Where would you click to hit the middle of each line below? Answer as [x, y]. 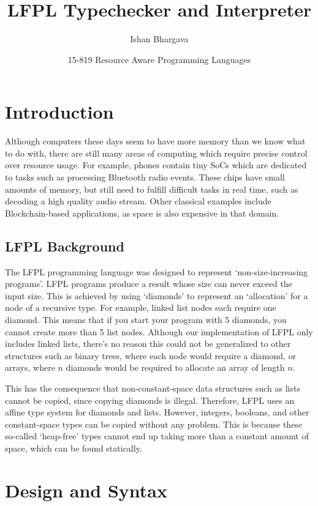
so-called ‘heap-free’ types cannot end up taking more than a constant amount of [157, 436]
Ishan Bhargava [159, 39]
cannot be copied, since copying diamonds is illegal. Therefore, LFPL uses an [150, 400]
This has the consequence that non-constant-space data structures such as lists [153, 388]
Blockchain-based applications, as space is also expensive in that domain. [142, 213]
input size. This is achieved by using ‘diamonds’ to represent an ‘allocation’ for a [157, 295]
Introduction [59, 112]
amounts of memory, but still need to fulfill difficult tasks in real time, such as [152, 189]
